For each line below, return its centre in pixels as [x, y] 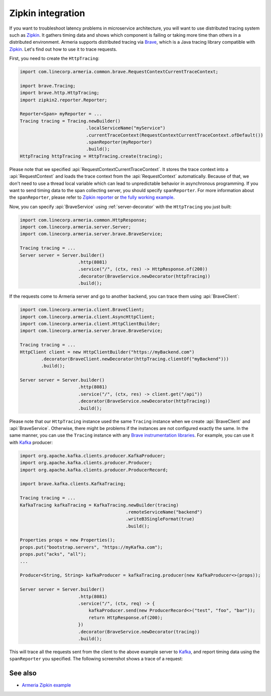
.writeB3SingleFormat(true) [160, 519]
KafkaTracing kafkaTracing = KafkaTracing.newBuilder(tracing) [99, 505]
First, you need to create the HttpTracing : [54, 58]
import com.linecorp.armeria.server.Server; [76, 227]
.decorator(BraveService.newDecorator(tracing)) [139, 632]
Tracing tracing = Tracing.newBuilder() [70, 121]
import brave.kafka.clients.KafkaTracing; [73, 484]
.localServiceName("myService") [126, 128]
